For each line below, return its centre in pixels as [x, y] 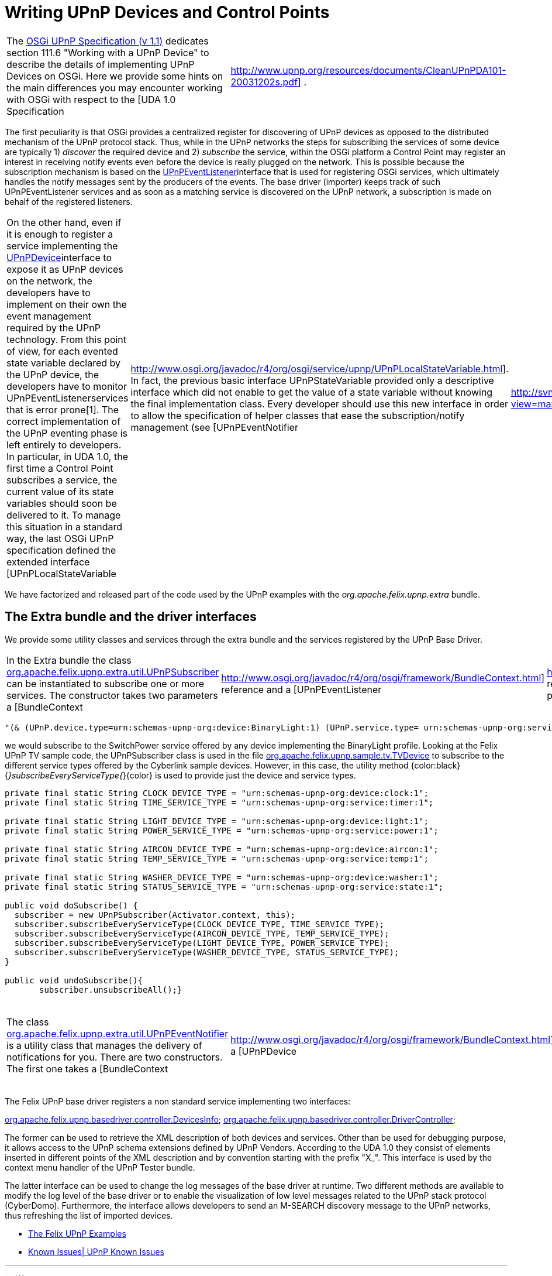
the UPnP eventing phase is [67, 433]
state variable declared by [64, 363]
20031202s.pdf [264, 82]
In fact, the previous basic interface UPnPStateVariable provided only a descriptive [312, 380]
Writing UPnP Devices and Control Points [167, 12]
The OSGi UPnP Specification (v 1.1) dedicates [108, 41]
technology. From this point [67, 339]
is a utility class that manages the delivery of [104, 1045]
